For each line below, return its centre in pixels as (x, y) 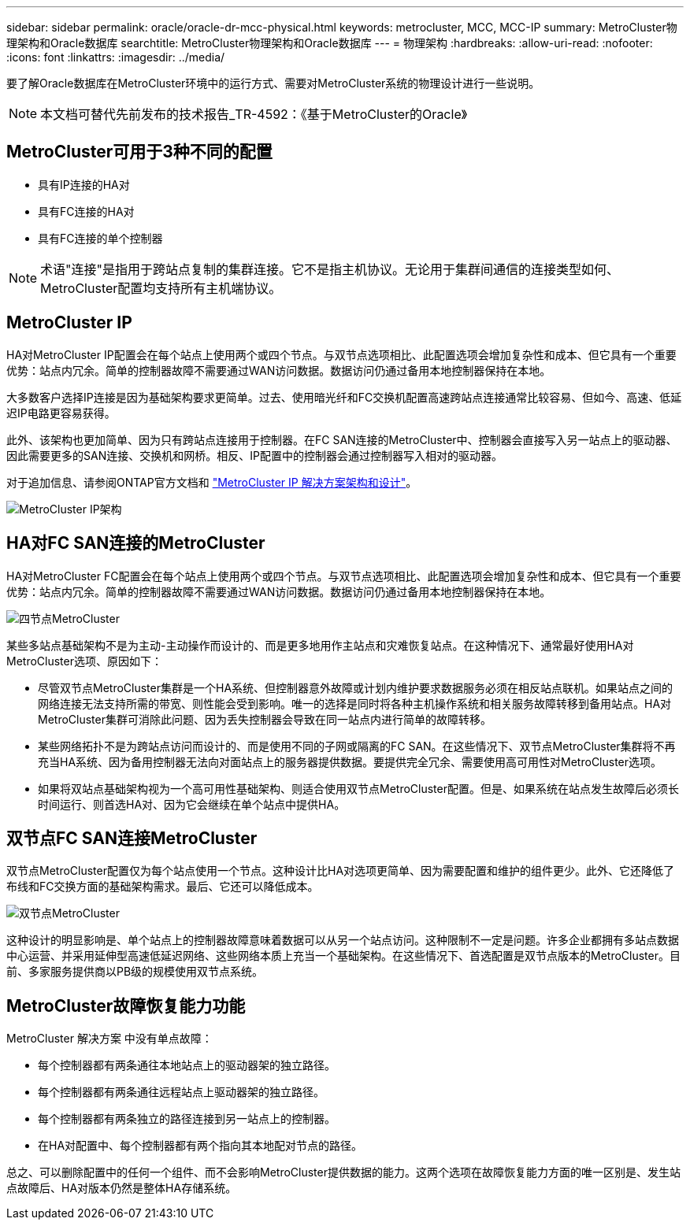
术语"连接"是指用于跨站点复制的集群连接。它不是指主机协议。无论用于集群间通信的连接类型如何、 (330, 269)
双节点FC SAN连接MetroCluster (132, 838)
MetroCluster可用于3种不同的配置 (139, 152)
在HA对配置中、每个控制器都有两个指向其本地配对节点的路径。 (200, 1146)
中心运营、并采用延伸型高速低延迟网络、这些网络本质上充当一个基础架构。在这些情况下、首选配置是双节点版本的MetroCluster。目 (343, 956)
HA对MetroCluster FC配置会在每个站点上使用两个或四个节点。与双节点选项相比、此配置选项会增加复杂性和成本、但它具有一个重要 (344, 576)
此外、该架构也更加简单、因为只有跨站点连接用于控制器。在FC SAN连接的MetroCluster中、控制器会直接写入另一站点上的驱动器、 (342, 439)
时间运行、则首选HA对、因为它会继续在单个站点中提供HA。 (192, 804)
